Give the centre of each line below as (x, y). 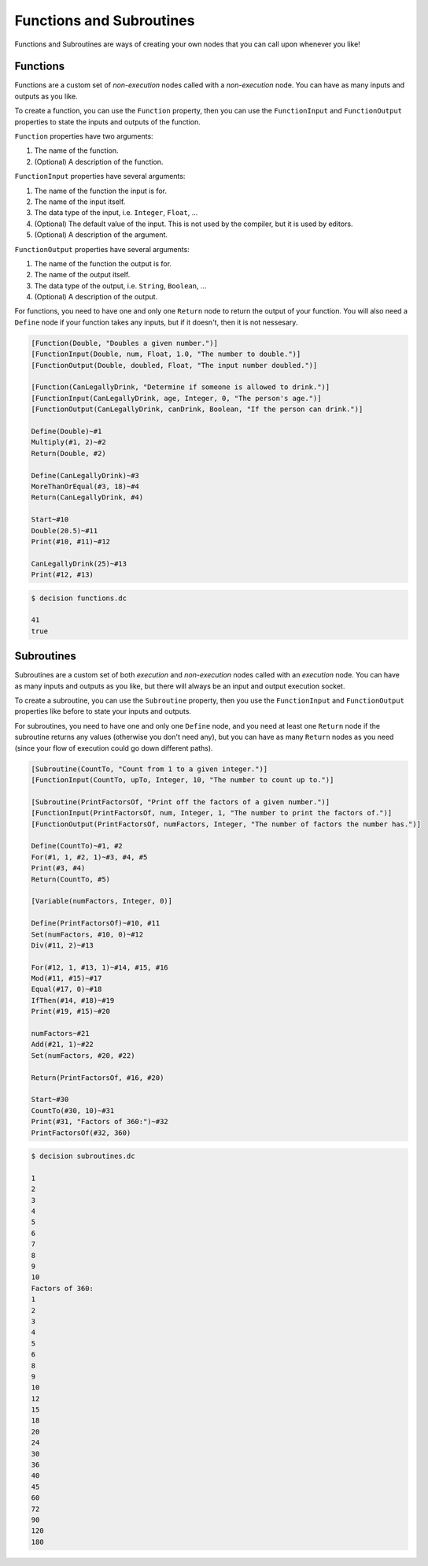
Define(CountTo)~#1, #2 (77, 846)
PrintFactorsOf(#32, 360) (81, 1133)
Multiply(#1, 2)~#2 (68, 442)
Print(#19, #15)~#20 (70, 1011)
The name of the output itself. (82, 275)
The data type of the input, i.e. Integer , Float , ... (116, 213)
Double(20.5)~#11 (65, 531)
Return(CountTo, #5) (70, 879)
